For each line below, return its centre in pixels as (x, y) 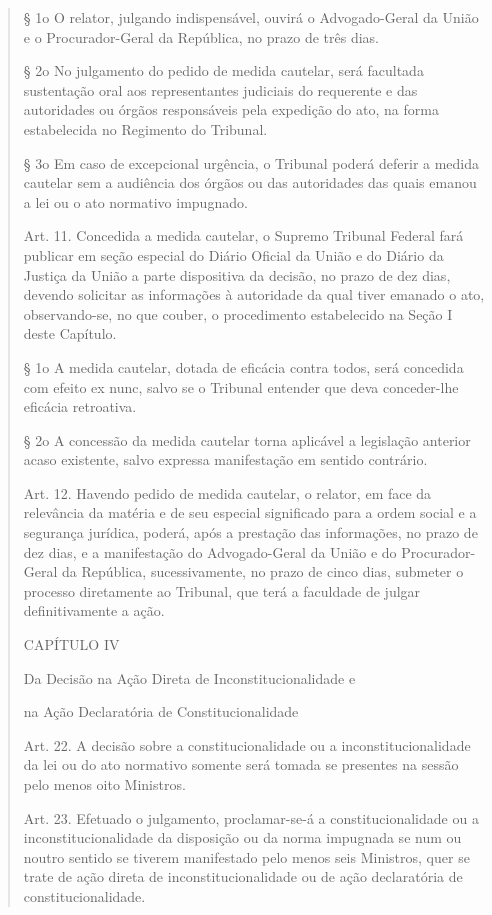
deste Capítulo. (70, 333)
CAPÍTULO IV (71, 644)
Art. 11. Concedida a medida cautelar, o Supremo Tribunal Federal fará (243, 235)
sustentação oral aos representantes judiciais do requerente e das (220, 89)
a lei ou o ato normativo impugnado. (135, 201)
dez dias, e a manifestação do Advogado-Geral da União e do (210, 551)
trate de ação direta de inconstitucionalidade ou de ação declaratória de (243, 876)
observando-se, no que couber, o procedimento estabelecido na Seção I (238, 313)
